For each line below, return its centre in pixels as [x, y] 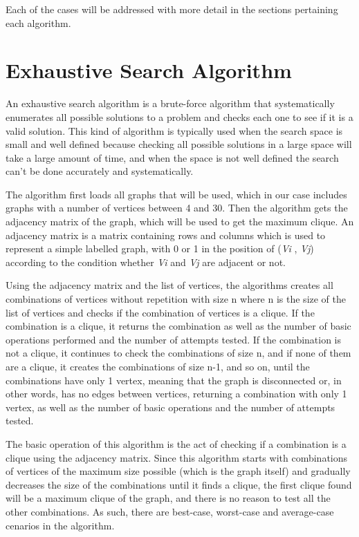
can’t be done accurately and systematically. [100, 171]
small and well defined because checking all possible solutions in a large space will [179, 144]
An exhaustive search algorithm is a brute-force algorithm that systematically [170, 103]
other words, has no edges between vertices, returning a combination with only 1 [176, 394]
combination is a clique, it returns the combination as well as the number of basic [178, 326]
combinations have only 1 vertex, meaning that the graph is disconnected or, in [174, 380]
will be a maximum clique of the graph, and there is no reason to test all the [168, 498]
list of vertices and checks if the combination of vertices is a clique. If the [160, 312]
